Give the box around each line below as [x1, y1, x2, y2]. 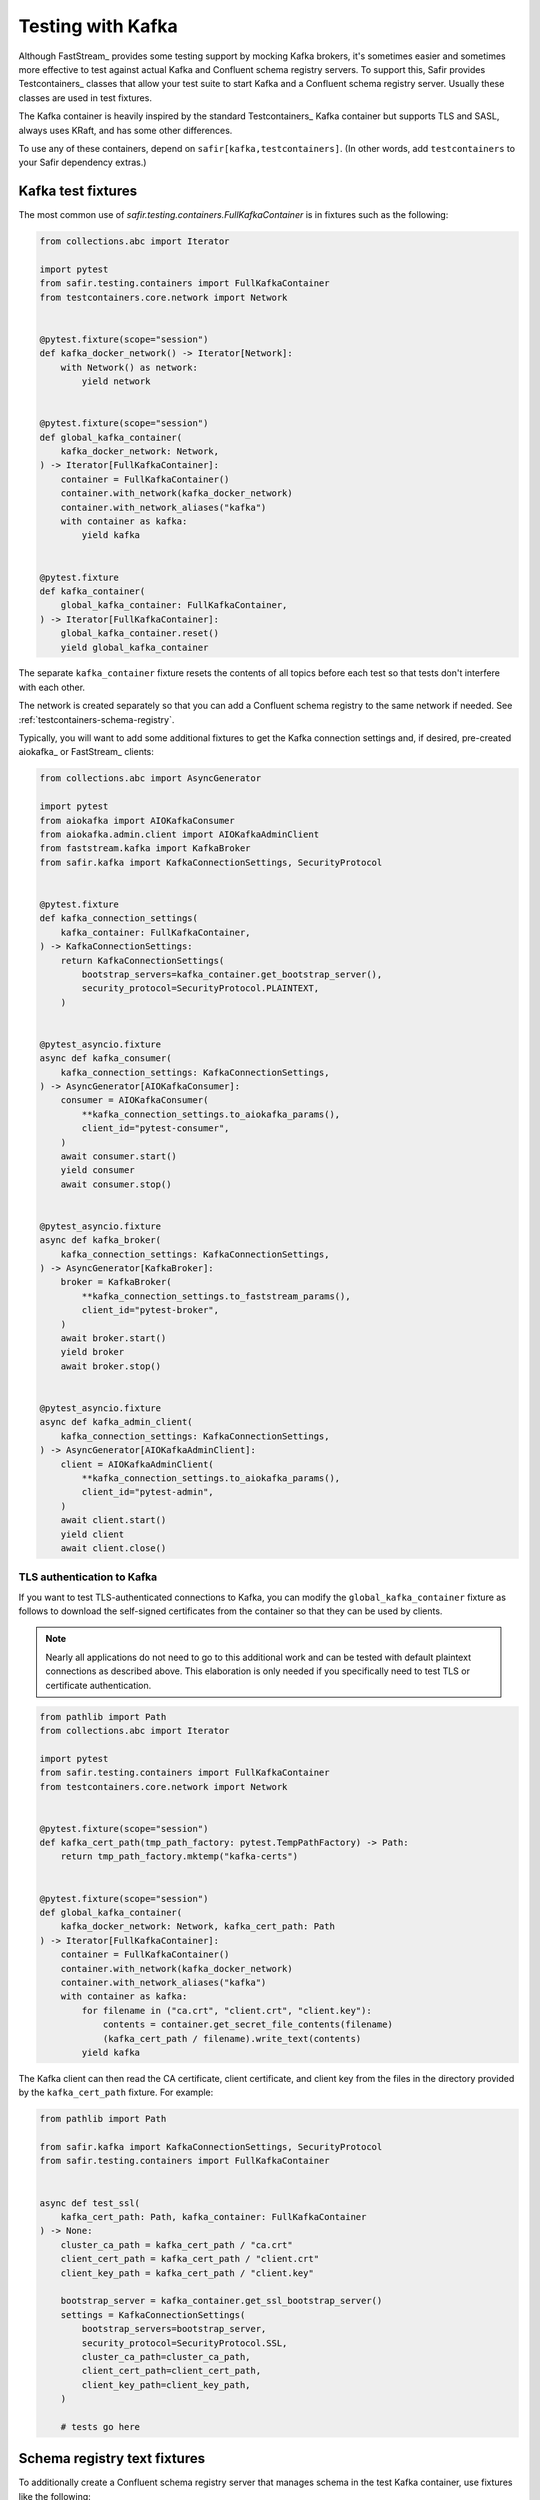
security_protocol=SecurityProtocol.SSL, [81, 2337, 288, 2349]
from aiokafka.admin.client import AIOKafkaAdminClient [39, 828, 320, 840]
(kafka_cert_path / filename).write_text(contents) [102, 2033, 362, 2044]
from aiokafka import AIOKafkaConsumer [39, 815, 235, 826]
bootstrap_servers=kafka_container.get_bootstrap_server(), [81, 968, 383, 980]
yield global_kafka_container [60, 641, 209, 653]
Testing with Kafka [18, 15, 179, 37]
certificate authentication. [45, 1679, 152, 1691]
